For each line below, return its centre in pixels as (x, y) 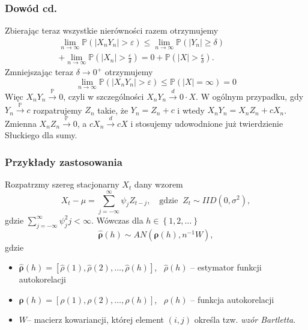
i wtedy (191, 110)
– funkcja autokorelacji (232, 299)
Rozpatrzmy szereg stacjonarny (62, 184)
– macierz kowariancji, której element (95, 319)
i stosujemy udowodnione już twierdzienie (207, 123)
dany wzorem (159, 184)
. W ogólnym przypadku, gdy (250, 96)
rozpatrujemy (58, 110)
